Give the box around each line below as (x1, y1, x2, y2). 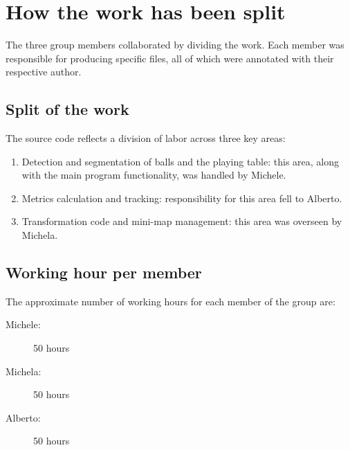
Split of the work (6, 98, 129, 120)
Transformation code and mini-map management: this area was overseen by (21, 214, 342, 228)
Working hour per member (6, 262, 202, 283)
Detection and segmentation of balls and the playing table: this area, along (21, 154, 340, 168)
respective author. (6, 64, 82, 79)
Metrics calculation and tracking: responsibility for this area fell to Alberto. (21, 190, 342, 205)
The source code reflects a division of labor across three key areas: (6, 131, 286, 145)
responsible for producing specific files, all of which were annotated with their (6, 51, 334, 65)
